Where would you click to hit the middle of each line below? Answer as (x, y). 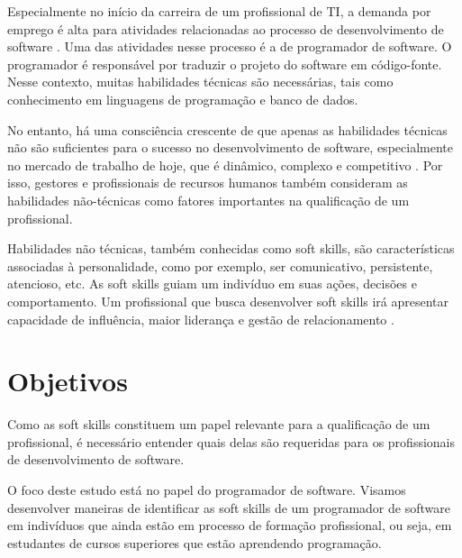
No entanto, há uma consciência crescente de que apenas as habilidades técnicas (227, 129)
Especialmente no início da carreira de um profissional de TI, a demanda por (219, 11)
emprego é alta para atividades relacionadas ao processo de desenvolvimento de (226, 28)
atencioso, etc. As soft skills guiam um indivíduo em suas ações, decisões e (212, 284)
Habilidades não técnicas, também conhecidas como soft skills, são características (231, 248)
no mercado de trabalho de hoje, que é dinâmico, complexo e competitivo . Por (225, 165)
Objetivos (68, 381)
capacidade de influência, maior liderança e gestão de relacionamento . (201, 319)
